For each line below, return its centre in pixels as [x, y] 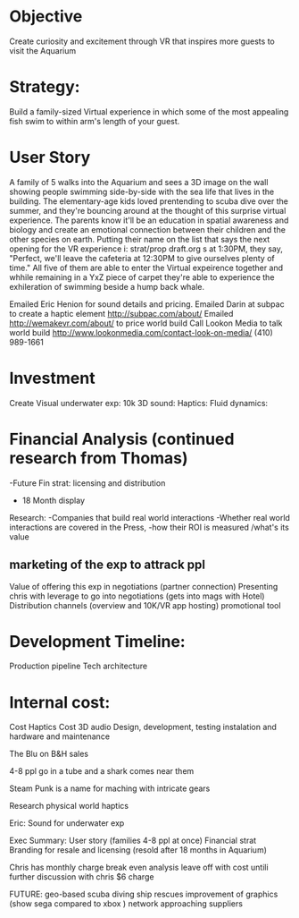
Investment [52, 378]
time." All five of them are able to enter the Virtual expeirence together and [146, 268]
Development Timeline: [97, 641]
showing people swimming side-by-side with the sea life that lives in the [142, 191]
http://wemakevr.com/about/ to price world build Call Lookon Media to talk [146, 323]
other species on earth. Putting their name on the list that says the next [140, 239]
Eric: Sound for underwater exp [67, 823]
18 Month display [54, 500]
